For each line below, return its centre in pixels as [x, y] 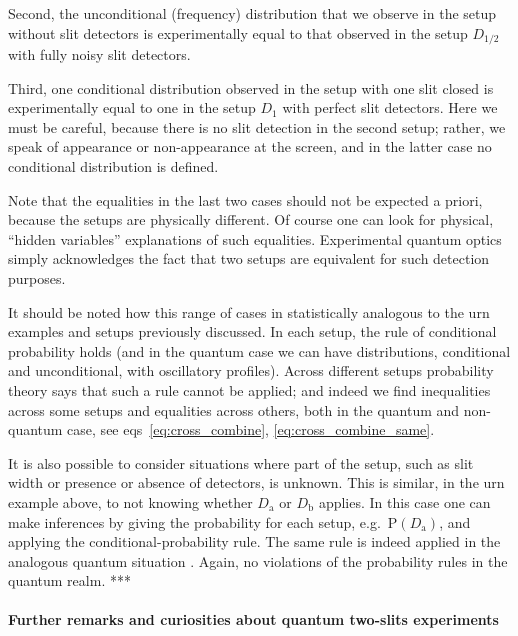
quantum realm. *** [69, 580]
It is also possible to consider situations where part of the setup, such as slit [241, 462]
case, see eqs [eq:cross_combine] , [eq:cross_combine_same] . [251, 429]
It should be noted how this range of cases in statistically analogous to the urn [249, 311]
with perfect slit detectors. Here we [390, 107]
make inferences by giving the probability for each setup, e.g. [194, 521]
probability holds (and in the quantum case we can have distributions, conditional [259, 350]
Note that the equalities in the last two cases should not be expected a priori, [245, 199]
